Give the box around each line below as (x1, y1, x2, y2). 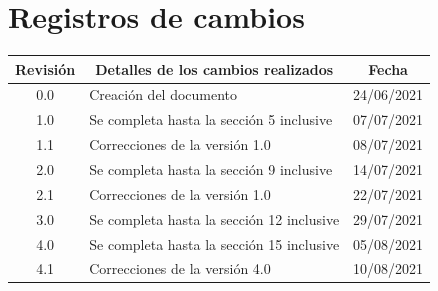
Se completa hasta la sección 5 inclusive (89, 109, 333, 130)
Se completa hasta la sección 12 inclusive (89, 208, 340, 229)
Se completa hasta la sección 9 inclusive (89, 159, 333, 179)
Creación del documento (89, 84, 238, 105)
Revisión (15, 58, 76, 79)
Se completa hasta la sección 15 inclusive (89, 233, 340, 254)
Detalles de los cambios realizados (95, 58, 334, 79)
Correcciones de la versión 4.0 (89, 258, 271, 279)
